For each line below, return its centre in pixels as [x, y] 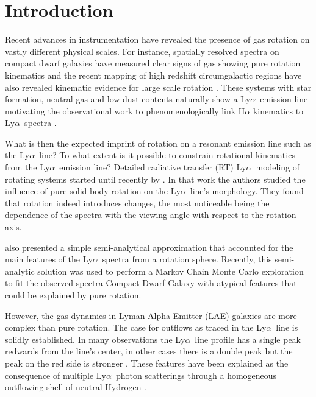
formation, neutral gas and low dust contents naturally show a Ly [128, 99]
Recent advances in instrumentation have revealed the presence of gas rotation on [157, 39]
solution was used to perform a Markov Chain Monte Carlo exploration [171, 271]
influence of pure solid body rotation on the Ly [93, 191]
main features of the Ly [49, 259]
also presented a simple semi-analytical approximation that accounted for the [149, 247]
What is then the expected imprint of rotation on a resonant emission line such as [158, 143]
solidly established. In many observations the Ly [95, 339]
